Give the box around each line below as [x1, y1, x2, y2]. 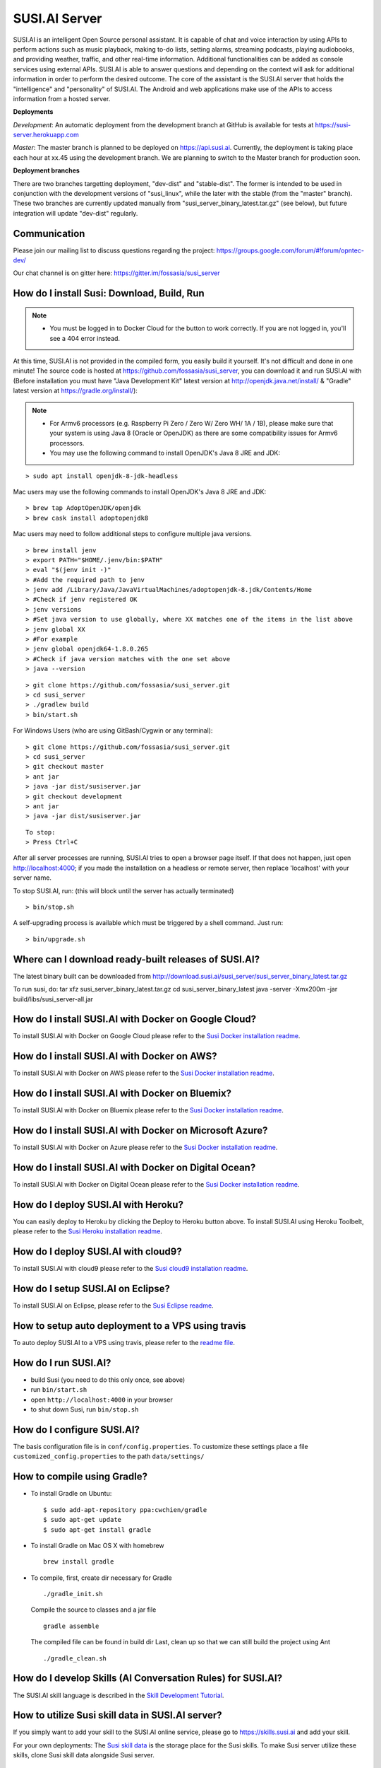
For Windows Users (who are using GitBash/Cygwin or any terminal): [13, 726, 213, 735]
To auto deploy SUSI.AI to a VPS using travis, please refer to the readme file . [13, 1339, 236, 1347]
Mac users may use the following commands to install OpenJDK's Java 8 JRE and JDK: [13, 487, 267, 496]
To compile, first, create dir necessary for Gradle [30, 1574, 172, 1582]
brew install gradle [43, 1558, 114, 1566]
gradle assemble [43, 1622, 99, 1630]
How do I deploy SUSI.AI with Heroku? [13, 1199, 183, 1211]
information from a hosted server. [13, 94, 111, 103]
